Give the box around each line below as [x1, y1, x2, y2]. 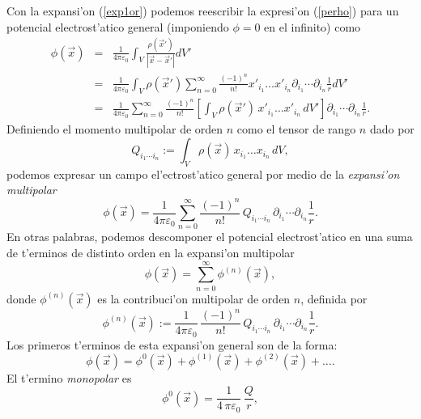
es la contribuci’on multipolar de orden [97, 290, 291, 307]
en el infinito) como [264, 18, 361, 35]
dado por [369, 121, 415, 138]
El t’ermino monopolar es [6, 369, 132, 386]
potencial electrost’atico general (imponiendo [6, 18, 229, 35]
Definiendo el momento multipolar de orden [6, 121, 223, 138]
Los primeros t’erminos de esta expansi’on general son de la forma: [6, 336, 338, 353]
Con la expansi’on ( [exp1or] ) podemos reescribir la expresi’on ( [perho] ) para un [6, 2, 399, 19]
